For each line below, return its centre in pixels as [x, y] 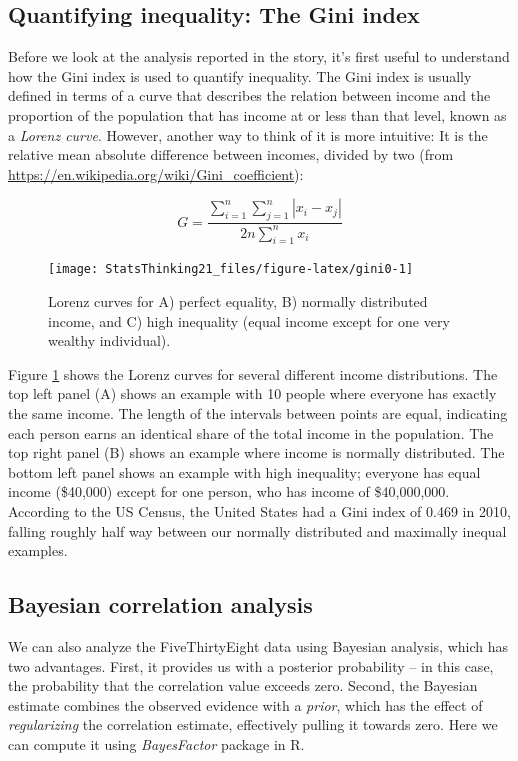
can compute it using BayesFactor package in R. [156, 743]
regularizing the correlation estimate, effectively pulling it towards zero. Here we [253, 724]
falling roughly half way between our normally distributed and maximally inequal [257, 530]
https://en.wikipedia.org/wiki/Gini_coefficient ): [156, 173]
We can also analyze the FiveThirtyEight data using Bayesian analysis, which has [258, 645]
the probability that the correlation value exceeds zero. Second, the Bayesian [243, 685]
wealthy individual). [109, 340]
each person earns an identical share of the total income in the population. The [251, 432]
